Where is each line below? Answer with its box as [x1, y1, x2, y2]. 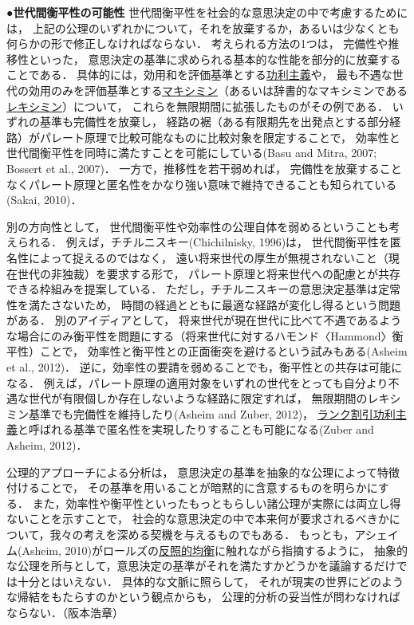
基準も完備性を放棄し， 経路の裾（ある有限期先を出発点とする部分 [39, 113, 390, 130]
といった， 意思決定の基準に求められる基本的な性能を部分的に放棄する [28, 50, 401, 67]
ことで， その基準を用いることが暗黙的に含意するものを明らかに [39, 479, 378, 496]
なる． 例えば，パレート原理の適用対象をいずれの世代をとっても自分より [6, 374, 388, 391]
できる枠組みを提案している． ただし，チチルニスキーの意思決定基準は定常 [6, 281, 400, 297]
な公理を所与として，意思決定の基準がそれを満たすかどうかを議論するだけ [6, 557, 396, 574]
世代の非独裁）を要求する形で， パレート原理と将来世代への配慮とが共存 [17, 265, 401, 281]
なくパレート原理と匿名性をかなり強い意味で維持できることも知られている [6, 175, 397, 192]
